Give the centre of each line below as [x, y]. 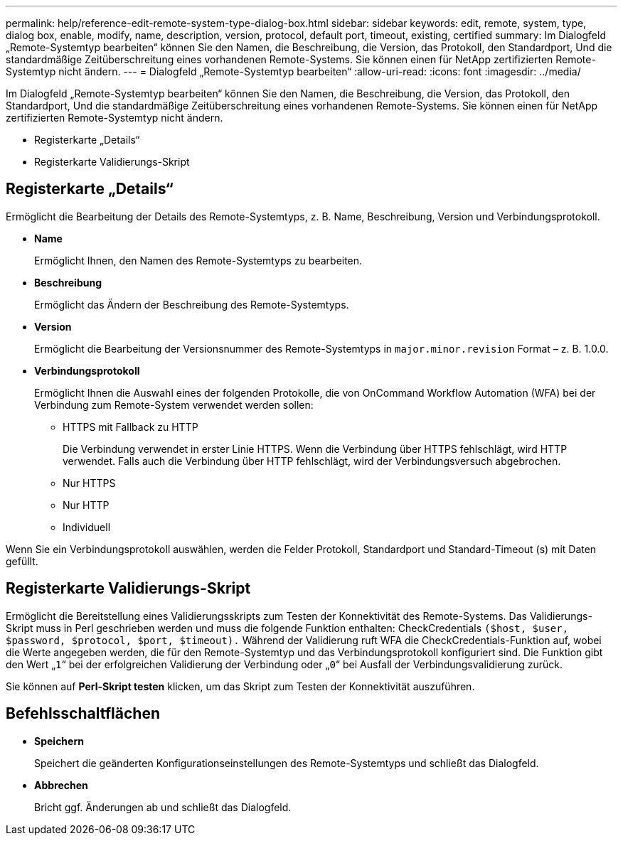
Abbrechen [61, 785]
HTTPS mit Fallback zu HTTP [131, 427]
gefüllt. [22, 561]
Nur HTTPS [89, 483]
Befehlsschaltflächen [83, 714]
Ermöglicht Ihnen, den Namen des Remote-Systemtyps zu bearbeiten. [198, 260]
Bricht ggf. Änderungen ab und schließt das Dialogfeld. [163, 807]
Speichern [59, 741]
